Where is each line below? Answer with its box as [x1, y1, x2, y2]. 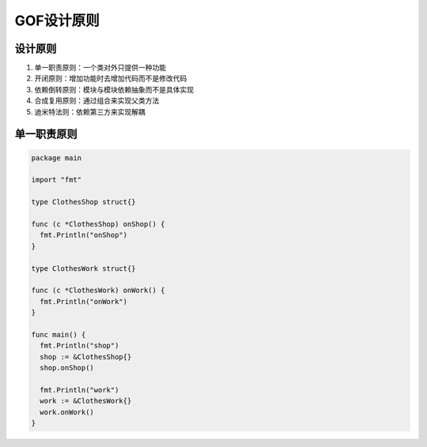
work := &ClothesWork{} [40, 396, 132, 406]
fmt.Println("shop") [40, 341, 119, 351]
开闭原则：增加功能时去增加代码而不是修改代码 [34, 73, 187, 83]
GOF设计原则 [14, 12, 100, 29]
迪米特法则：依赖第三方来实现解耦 [34, 107, 145, 116]
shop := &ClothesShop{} [40, 352, 132, 361]
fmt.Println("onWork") [40, 297, 128, 306]
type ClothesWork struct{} [31, 264, 136, 272]
